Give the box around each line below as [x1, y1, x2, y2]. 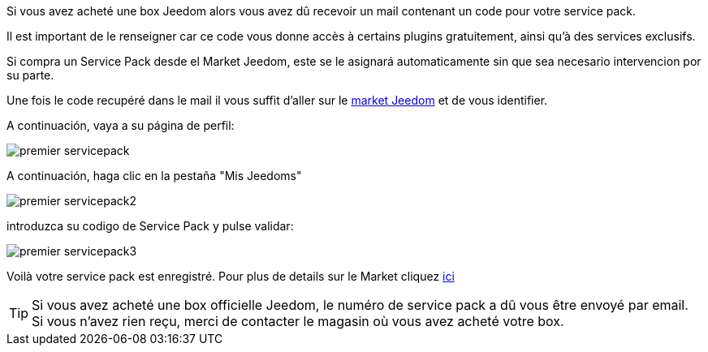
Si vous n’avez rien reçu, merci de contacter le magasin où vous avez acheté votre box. [32, 313, 564, 329]
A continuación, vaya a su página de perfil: [6, 118, 235, 132]
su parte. [6, 68, 54, 82]
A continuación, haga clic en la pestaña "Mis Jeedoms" [6, 169, 302, 182]
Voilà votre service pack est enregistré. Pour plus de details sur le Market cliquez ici [6, 269, 455, 283]
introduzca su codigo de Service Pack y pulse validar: [6, 219, 294, 233]
